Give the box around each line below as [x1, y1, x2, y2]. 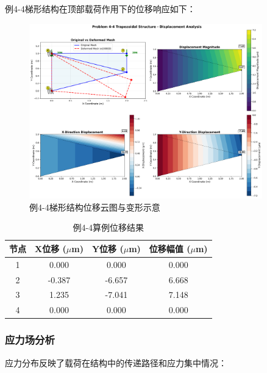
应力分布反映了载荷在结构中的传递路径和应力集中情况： [5, 356, 227, 369]
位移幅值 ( [149, 242, 191, 255]
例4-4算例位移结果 [73, 221, 144, 234]
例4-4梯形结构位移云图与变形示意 [29, 200, 160, 213]
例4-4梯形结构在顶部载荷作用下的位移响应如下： [5, 2, 196, 15]
